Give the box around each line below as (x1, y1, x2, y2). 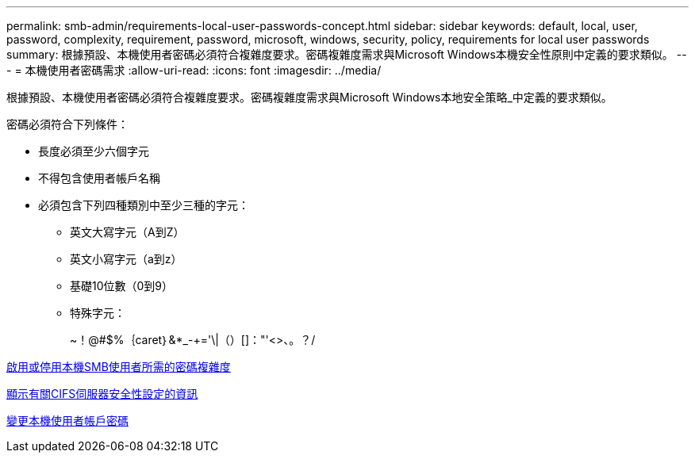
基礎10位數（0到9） (70, 279, 174, 293)
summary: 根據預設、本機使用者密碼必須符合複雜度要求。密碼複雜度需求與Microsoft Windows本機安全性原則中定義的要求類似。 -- (6, 48, 687, 61)
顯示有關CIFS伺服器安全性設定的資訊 (6, 387, 198, 400)
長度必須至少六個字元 (38, 144, 149, 158)
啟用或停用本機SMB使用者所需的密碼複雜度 (6, 360, 231, 373)
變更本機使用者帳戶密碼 (6, 414, 129, 427)
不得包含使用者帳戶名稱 (38, 171, 160, 185)
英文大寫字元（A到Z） (70, 225, 185, 239)
